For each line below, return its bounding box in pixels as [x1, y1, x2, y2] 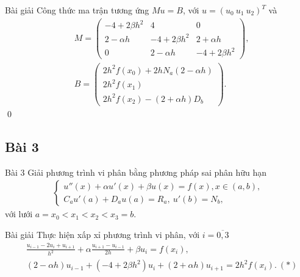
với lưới [5, 207, 33, 220]
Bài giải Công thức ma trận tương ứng [5, 4, 149, 16]
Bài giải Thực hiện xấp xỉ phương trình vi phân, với [5, 228, 200, 240]
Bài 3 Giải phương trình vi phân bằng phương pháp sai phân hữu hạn [5, 165, 267, 178]
